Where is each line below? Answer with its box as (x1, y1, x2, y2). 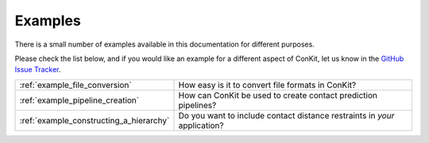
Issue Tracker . (14, 65, 61, 74)
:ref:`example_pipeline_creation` (19, 95, 139, 106)
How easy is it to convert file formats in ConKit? (178, 79, 357, 90)
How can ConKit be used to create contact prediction (178, 89, 377, 100)
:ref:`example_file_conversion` (19, 79, 132, 90)
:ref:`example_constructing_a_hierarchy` (19, 115, 170, 126)
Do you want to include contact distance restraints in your (178, 110, 395, 121)
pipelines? (178, 100, 217, 111)
